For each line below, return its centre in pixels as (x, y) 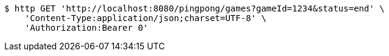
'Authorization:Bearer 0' (87, 28)
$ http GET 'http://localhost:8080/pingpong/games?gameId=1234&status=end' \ (194, 8)
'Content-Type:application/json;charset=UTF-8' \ (145, 18)
